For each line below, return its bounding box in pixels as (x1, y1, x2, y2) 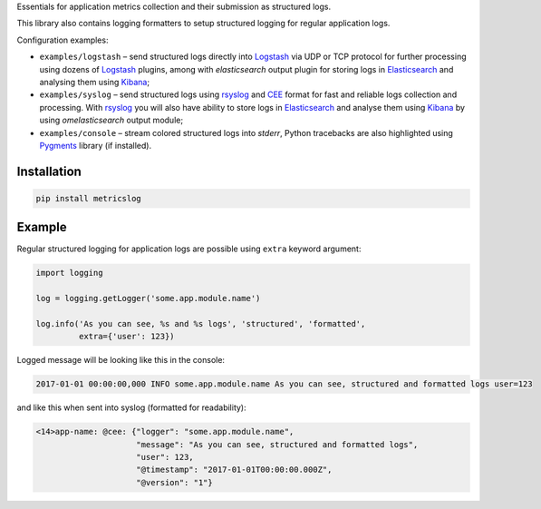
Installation (16, 163, 82, 179)
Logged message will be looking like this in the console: (16, 355, 226, 366)
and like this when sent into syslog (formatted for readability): (16, 402, 246, 413)
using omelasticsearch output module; (39, 114, 184, 126)
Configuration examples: (16, 34, 109, 45)
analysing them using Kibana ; (39, 76, 150, 87)
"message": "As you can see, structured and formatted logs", (136, 439, 419, 449)
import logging (35, 268, 103, 279)
